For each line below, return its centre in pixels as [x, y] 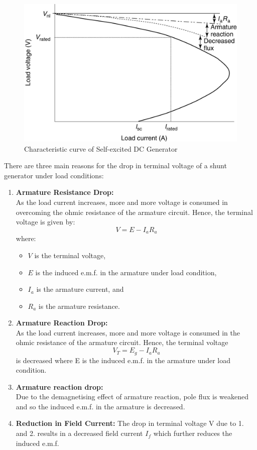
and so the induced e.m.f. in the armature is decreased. [100, 406]
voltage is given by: [45, 222]
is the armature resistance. [79, 306]
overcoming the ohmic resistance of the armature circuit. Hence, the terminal [134, 212]
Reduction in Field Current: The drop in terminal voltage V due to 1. [130, 423]
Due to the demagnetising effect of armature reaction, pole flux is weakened [132, 397]
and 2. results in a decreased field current [79, 433]
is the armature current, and [80, 289]
